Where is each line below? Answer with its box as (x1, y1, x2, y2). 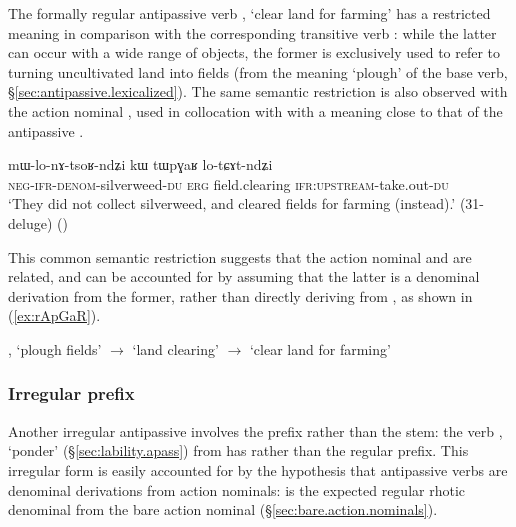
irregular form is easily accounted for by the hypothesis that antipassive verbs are (8, 459, 508, 480)
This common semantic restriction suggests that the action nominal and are (8, 246, 472, 267)
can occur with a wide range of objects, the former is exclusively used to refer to (8, 42, 501, 63)
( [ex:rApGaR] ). (8, 305, 101, 326)
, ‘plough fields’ (8, 338, 102, 359)
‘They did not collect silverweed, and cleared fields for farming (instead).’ (8, 193, 456, 214)
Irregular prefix (8, 381, 135, 406)
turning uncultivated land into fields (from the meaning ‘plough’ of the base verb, (8, 61, 508, 82)
